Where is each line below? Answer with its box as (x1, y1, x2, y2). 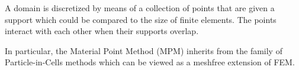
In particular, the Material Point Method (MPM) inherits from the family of (5, 44, 282, 56)
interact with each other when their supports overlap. (5, 25, 199, 37)
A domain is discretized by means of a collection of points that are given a (5, 2, 275, 14)
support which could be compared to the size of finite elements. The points (5, 13, 277, 25)
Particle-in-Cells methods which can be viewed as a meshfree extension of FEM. (5, 56, 295, 68)
